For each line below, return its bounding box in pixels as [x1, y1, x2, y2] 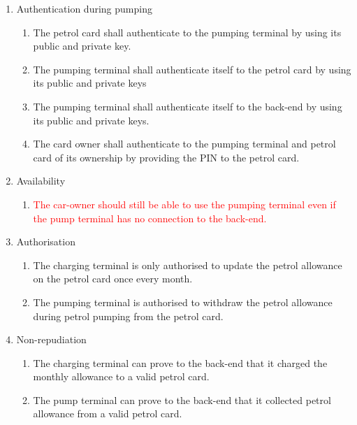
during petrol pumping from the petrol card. [33, 308, 224, 323]
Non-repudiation [16, 332, 87, 347]
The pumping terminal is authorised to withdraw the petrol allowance [33, 294, 333, 309]
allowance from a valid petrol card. [33, 406, 182, 421]
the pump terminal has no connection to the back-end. [33, 210, 267, 225]
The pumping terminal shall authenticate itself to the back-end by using [33, 99, 342, 113]
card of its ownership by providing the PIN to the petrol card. [33, 150, 300, 164]
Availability [16, 173, 66, 188]
